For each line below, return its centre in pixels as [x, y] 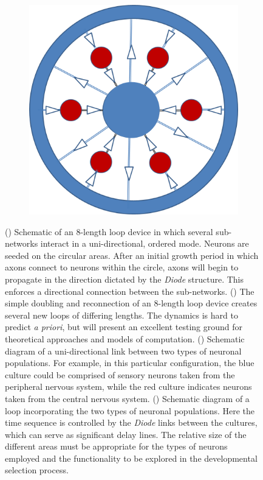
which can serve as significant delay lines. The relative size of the [126, 434]
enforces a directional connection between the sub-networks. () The [130, 291]
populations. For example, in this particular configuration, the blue [130, 363]
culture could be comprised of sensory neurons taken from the [120, 374]
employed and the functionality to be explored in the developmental [131, 458]
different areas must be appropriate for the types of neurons [116, 446]
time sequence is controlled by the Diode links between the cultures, [131, 422]
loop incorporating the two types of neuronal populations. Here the [130, 410]
